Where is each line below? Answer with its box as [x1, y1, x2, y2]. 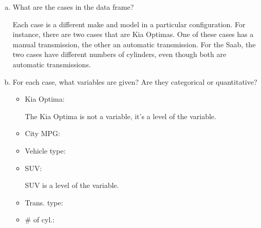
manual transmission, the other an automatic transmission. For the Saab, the [12, 39, 256, 49]
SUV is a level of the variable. [25, 180, 119, 191]
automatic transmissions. [12, 59, 91, 69]
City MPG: [25, 128, 60, 139]
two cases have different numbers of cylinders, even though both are [12, 49, 227, 60]
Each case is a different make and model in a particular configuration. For [12, 18, 246, 29]
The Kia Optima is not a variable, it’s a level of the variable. [25, 110, 216, 121]
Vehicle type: [25, 145, 66, 156]
